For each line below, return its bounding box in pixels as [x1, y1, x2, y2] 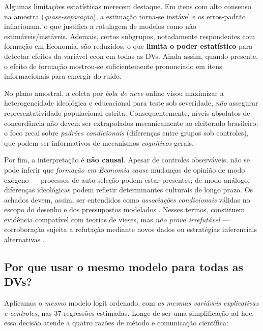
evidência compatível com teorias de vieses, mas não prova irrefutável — [4, 214, 230, 224]
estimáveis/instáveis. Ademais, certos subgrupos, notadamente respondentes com [4, 30, 255, 41]
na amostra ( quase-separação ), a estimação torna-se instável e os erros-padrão [4, 11, 246, 21]
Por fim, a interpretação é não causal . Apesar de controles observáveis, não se [4, 154, 250, 165]
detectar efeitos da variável [4, 50, 87, 61]
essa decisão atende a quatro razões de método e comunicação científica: [4, 317, 228, 328]
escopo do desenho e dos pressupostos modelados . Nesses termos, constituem [4, 204, 245, 215]
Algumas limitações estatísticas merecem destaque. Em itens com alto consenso [4, 1, 251, 11]
